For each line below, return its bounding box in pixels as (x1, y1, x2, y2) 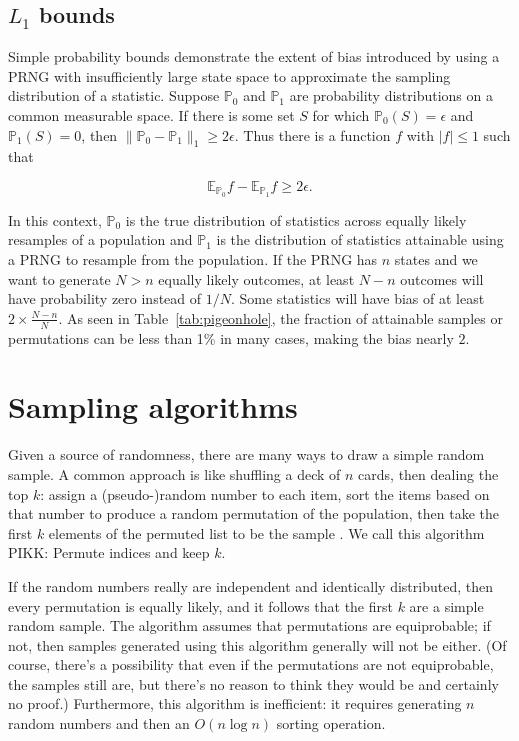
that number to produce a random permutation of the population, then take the (8, 503, 499, 524)
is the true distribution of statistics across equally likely (125, 209, 467, 230)
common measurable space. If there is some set (8, 104, 295, 125)
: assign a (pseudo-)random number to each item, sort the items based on (40, 483, 490, 504)
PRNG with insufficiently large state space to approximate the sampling (8, 65, 451, 86)
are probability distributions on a (289, 85, 493, 106)
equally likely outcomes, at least (158, 268, 355, 289)
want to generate (8, 268, 111, 289)
